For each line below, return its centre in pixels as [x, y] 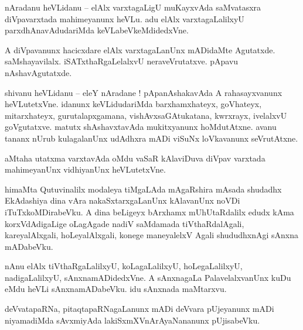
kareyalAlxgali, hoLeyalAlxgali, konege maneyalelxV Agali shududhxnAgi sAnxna [151, 235]
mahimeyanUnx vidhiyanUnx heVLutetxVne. [85, 169]
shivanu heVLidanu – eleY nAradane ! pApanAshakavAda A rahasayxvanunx [144, 92]
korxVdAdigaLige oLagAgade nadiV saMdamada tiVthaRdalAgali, [125, 223]
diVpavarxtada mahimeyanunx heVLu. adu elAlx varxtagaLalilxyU [125, 18]
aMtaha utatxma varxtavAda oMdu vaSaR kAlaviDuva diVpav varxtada [135, 158]
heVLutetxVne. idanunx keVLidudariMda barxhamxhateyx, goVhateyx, [133, 104]
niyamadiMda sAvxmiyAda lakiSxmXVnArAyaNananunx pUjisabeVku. [132, 320]
